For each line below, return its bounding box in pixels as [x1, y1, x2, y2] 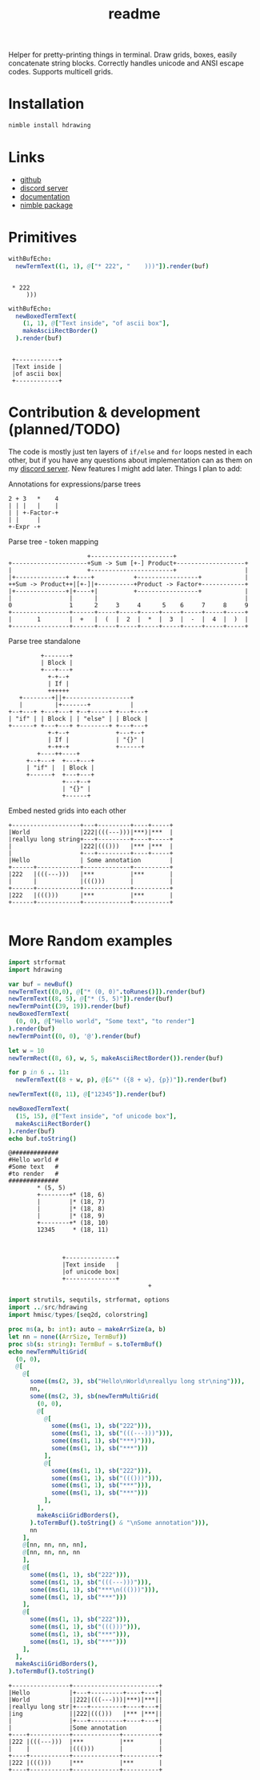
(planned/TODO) [8, 421, 122, 438]
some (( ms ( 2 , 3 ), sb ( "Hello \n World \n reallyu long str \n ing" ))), [29, 1378, 246, 1386]
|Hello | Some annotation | [8, 856, 174, 864]
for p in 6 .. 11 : [8, 1069, 70, 1077]
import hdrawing [8, 966, 62, 974]
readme [108, 5, 161, 23]
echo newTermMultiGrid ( [8, 1347, 88, 1356]
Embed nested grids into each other [8, 806, 126, 815]
